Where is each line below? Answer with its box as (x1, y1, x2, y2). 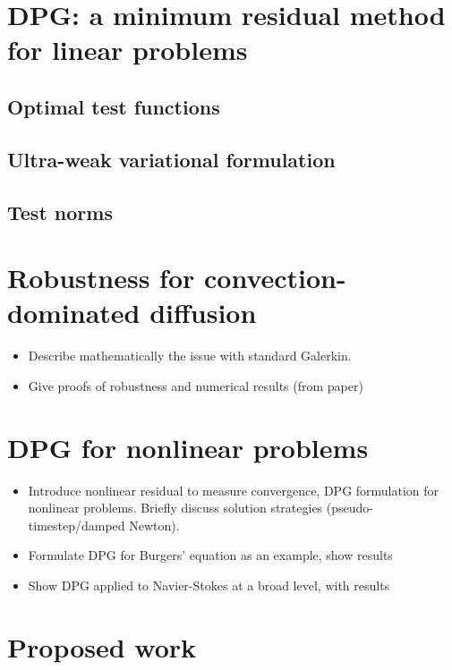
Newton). (129, 515, 180, 534)
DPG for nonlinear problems (7, 428, 369, 465)
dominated (7, 294, 141, 331)
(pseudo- (326, 498, 373, 517)
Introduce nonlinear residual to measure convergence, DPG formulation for (28, 480, 439, 499)
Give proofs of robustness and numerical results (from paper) (28, 376, 363, 394)
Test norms (7, 198, 113, 225)
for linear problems (7, 31, 248, 68)
